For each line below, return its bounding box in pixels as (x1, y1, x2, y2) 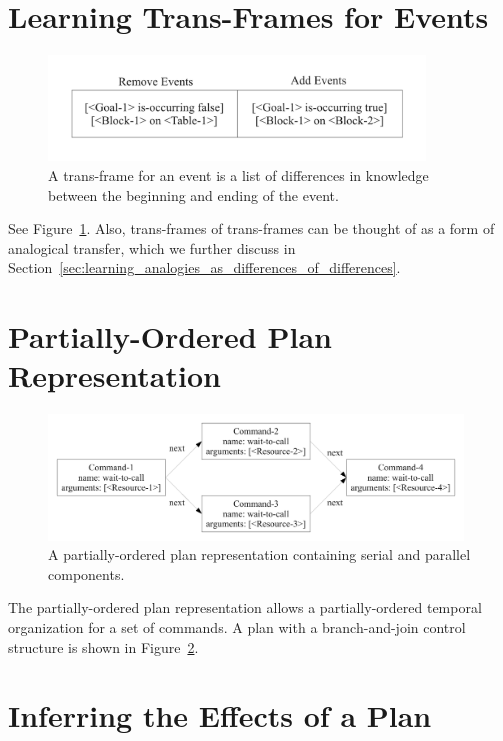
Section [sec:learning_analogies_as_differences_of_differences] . (8, 257, 401, 278)
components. (48, 563, 125, 584)
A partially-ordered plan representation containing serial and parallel (48, 544, 471, 565)
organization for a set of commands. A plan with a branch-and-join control (8, 616, 466, 637)
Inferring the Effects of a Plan (8, 695, 432, 736)
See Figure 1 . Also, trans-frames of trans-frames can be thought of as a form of (8, 218, 495, 239)
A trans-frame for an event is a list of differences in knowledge (48, 165, 429, 185)
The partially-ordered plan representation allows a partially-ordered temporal (8, 597, 482, 618)
